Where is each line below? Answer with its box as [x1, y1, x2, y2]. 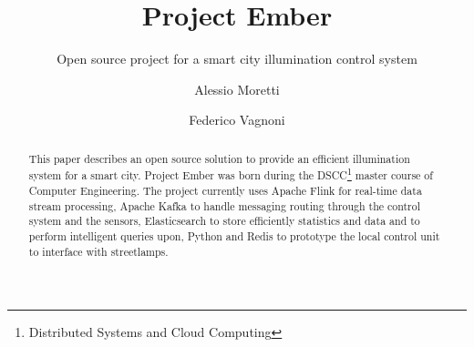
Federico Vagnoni [189, 110, 285, 129]
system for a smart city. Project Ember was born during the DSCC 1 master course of [28, 165, 433, 183]
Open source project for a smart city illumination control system [57, 49, 417, 68]
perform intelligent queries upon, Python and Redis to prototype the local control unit [28, 228, 440, 243]
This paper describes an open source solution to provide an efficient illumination [28, 150, 410, 166]
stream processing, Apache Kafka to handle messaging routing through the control [28, 198, 421, 213]
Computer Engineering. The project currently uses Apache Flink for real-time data [28, 182, 422, 198]
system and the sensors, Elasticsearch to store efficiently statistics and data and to [28, 213, 420, 229]
